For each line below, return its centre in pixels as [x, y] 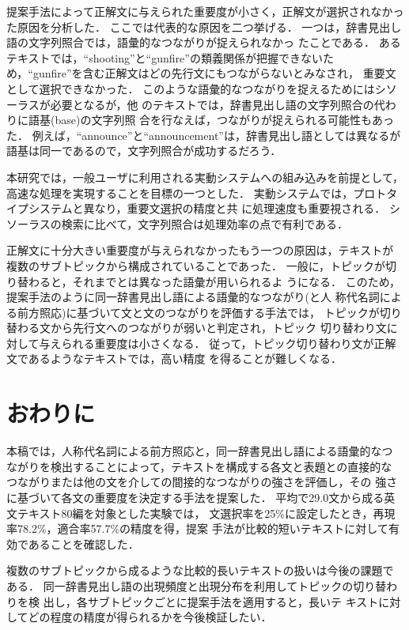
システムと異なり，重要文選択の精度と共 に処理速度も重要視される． [207, 208]
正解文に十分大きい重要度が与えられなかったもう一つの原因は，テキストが [200, 250]
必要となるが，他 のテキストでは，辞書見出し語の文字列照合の [212, 104]
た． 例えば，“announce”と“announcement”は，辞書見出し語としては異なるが [204, 135]
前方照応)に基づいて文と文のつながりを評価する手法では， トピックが [198, 312]
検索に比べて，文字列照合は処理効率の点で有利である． [205, 223]
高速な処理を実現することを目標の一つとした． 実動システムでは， [180, 192]
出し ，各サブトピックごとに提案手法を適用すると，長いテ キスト [211, 601]
